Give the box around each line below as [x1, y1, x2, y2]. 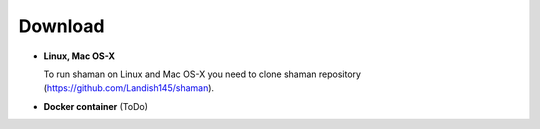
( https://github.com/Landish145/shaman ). [43, 82, 215, 94]
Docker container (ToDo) [43, 100, 149, 112]
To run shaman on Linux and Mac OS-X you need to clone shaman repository [43, 68, 362, 80]
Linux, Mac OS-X [43, 50, 115, 62]
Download [18, 15, 105, 37]
